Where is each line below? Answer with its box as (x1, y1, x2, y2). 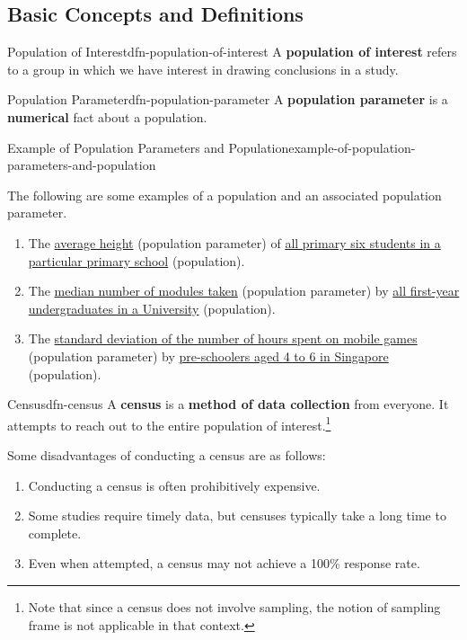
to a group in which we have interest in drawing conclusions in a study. (7, 59, 399, 78)
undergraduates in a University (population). (28, 298, 276, 317)
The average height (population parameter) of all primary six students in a (28, 233, 441, 252)
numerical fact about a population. (7, 107, 207, 126)
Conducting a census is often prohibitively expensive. (28, 476, 321, 494)
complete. (28, 523, 82, 542)
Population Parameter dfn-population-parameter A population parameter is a (7, 90, 448, 109)
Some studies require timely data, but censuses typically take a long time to (28, 506, 446, 525)
